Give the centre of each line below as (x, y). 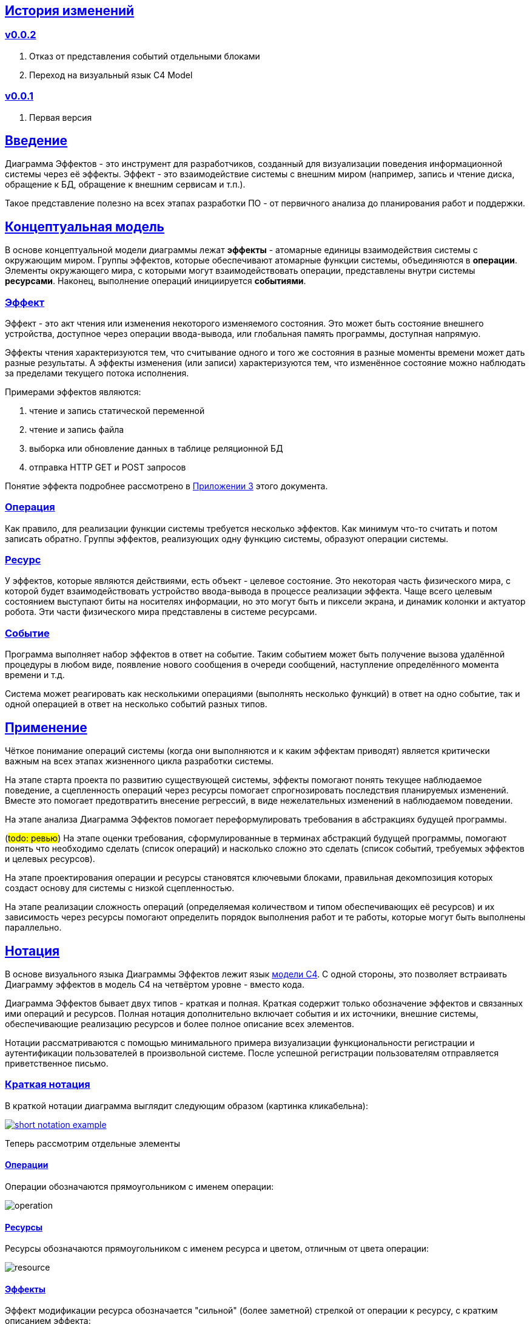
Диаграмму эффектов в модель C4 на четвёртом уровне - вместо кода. (155, 984)
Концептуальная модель (85, 226)
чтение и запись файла (77, 429)
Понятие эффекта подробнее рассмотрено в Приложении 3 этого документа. (166, 486)
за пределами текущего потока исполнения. (97, 373)
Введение (36, 140)
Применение (46, 727)
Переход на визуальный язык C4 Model (111, 75)
